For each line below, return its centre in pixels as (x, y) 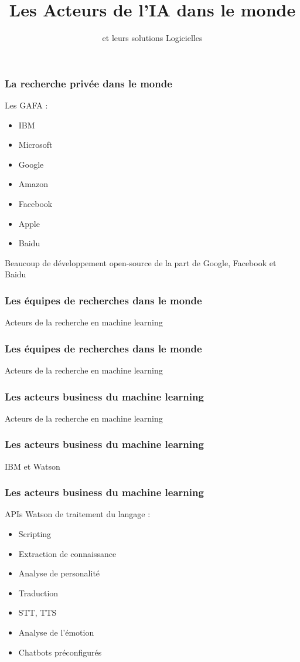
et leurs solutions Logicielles (152, 38)
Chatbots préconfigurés (60, 652)
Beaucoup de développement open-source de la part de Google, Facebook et (141, 262)
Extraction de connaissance (67, 553)
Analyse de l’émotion (56, 632)
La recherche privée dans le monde (88, 83)
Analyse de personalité (59, 573)
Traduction (38, 593)
